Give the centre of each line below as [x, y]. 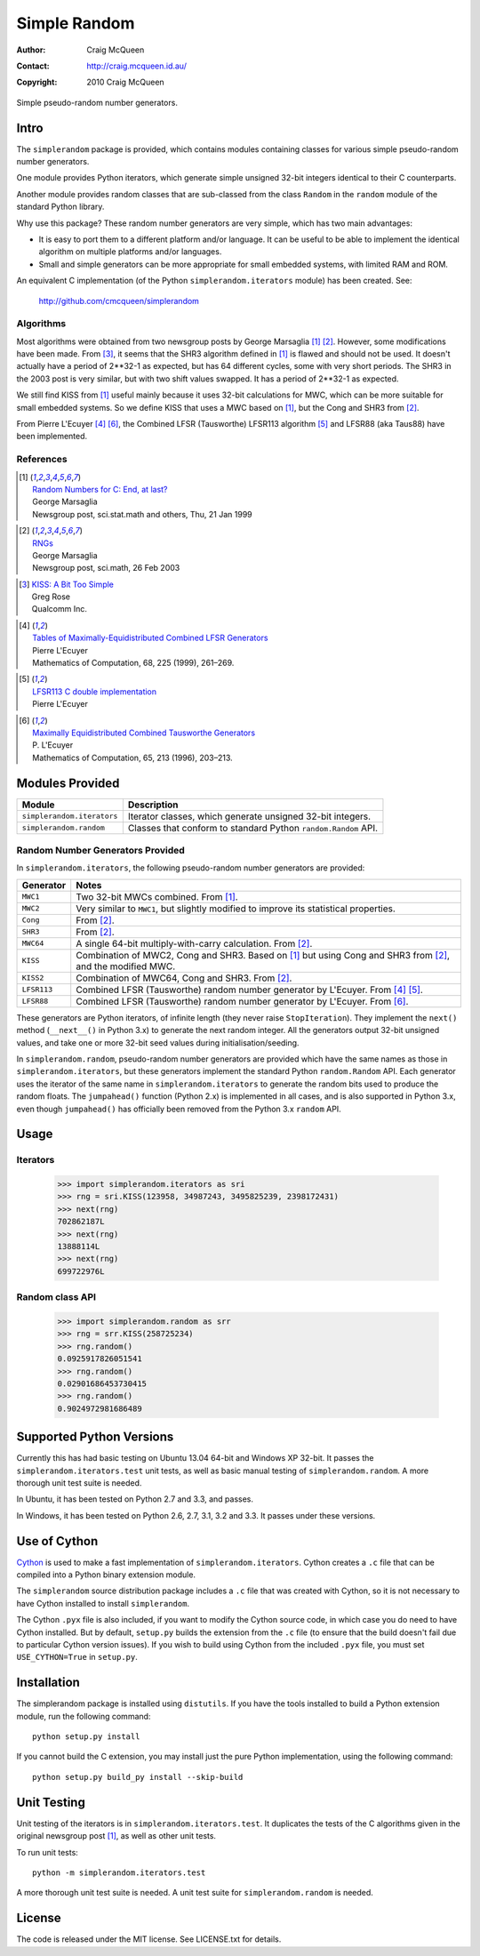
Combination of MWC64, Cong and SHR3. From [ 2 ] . [184, 978]
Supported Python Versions [95, 1437]
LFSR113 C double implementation [95, 691]
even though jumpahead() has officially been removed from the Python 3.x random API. [179, 1109]
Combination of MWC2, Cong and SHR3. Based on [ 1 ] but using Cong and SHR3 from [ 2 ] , [263, 955]
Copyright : [37, 82]
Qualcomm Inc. [60, 609]
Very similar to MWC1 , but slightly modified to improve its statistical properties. [236, 909]
